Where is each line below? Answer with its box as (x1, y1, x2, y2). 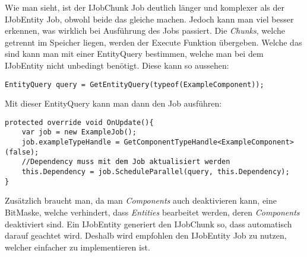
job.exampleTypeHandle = (21, 138, 120, 147)
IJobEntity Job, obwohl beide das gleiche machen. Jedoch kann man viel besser (5, 12, 294, 25)
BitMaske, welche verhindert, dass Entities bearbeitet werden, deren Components (5, 206, 300, 218)
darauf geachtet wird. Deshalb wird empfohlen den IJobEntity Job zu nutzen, (5, 229, 287, 242)
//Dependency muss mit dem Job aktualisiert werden (21, 158, 230, 166)
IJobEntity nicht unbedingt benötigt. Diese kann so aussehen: (5, 59, 229, 71)
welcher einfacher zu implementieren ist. (5, 240, 150, 253)
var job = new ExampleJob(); (21, 128, 137, 137)
